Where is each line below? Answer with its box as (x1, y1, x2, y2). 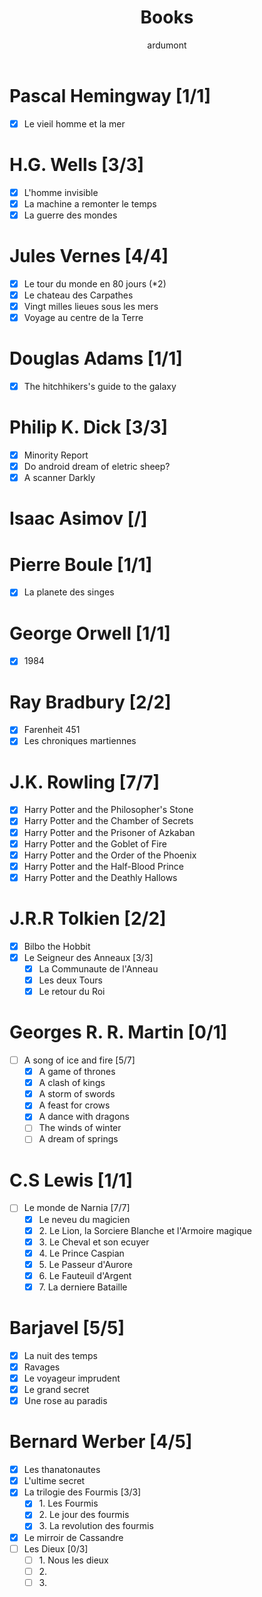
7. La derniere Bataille (38, 1281, 128, 1293)
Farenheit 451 (23, 724, 81, 736)
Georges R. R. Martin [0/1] (9, 1021, 228, 1044)
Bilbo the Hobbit (23, 940, 91, 952)
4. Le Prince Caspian (38, 1247, 125, 1259)
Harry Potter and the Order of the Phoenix (23, 849, 197, 861)
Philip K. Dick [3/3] (9, 416, 169, 439)
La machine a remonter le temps (23, 197, 157, 210)
